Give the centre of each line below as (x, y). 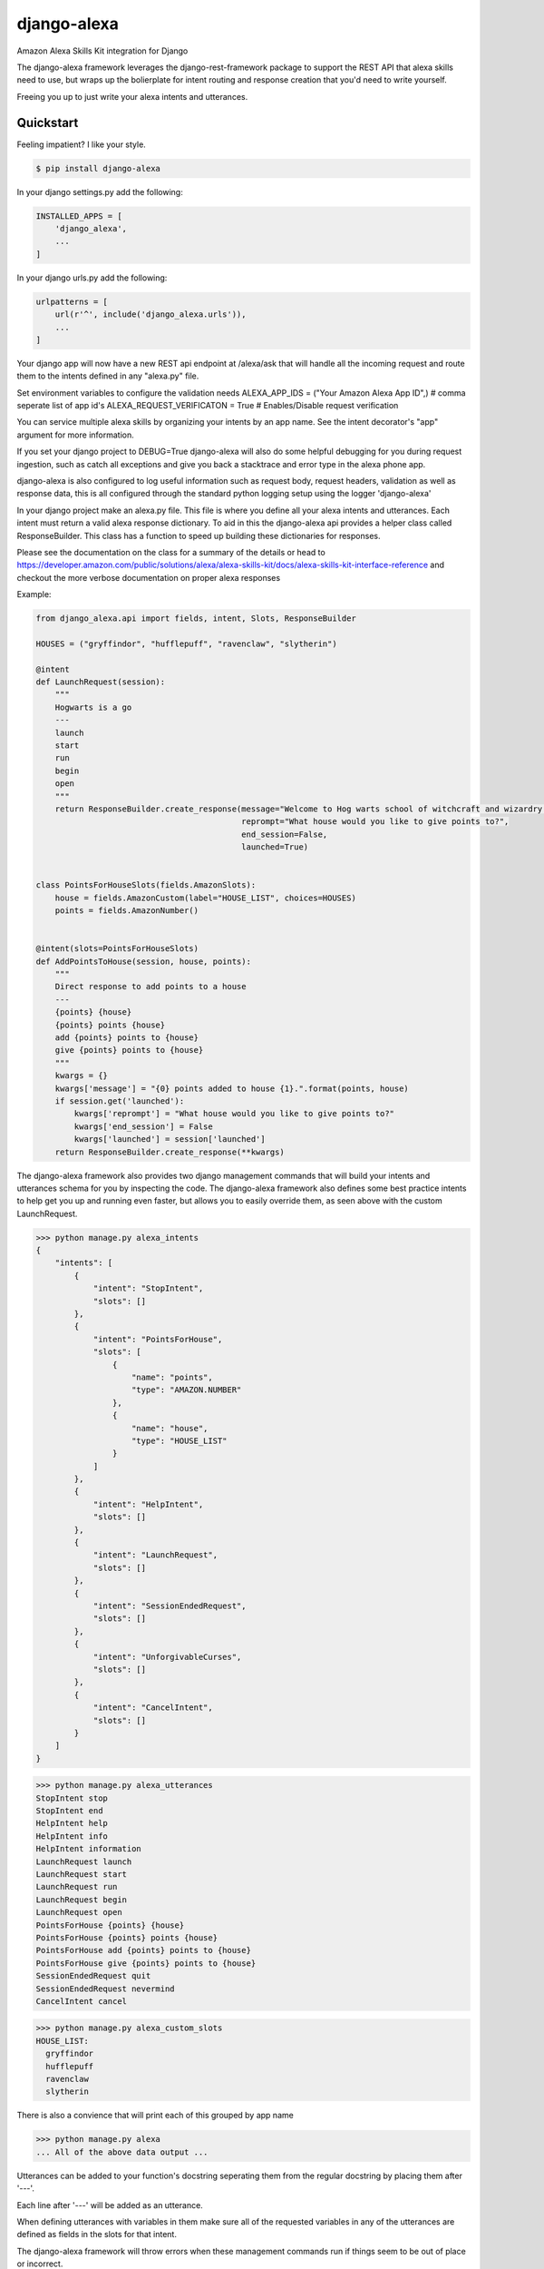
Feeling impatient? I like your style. (82, 144)
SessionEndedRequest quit (93, 1976)
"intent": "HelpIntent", (148, 1504)
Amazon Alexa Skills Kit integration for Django (102, 51)
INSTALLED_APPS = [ (79, 216)
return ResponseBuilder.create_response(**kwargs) (170, 1152)
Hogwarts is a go (93, 707)
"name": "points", (172, 1377)
